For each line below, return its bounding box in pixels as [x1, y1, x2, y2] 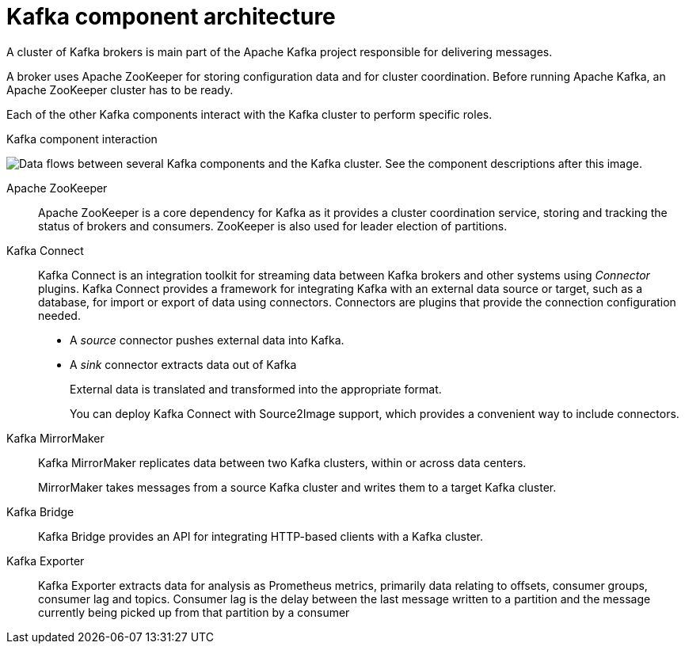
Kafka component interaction [6, 131, 158, 146]
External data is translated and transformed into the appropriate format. [70, 382, 442, 396]
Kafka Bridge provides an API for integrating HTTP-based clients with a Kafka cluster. [38, 529, 483, 543]
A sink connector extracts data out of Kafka [70, 357, 297, 371]
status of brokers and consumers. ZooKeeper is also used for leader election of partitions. [38, 219, 508, 233]
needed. [38, 308, 81, 322]
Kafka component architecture [6, 3, 336, 30]
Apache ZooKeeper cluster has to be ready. [6, 82, 234, 97]
